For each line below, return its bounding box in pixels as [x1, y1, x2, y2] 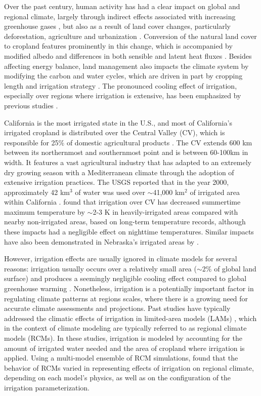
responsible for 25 [4, 137, 59, 147]
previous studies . [4, 100, 58, 110]
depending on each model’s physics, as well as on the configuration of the [4, 372, 231, 383]
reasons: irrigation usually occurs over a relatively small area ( [4, 263, 197, 273]
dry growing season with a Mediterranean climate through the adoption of [4, 167, 234, 177]
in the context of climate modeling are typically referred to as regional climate [4, 323, 247, 333]
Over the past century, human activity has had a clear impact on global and [4, 1, 240, 11]
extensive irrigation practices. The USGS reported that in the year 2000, [4, 177, 229, 187]
